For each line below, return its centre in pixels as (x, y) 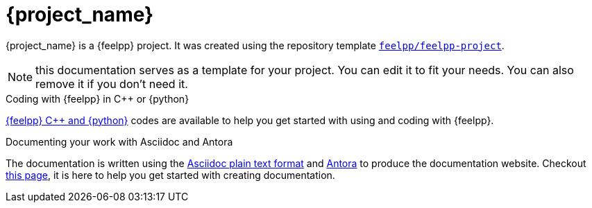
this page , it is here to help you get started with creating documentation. (170, 175)
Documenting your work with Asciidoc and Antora (119, 141)
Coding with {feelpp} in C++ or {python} (98, 98)
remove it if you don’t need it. (112, 84)
